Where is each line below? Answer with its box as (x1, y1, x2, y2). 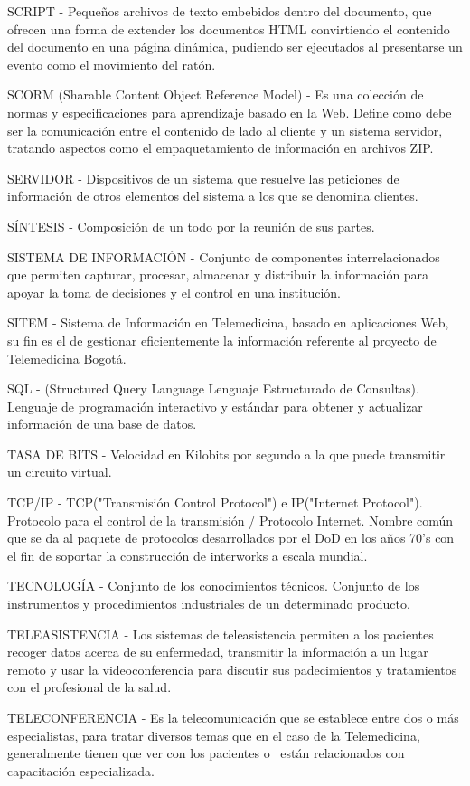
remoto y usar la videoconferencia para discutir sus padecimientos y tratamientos (7, 659, 457, 678)
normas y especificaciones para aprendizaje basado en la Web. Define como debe (7, 102, 452, 121)
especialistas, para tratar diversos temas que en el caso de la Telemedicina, (7, 725, 420, 744)
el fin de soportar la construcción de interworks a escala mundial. (7, 545, 368, 564)
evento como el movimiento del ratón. (7, 54, 216, 73)
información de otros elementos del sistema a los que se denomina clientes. (7, 186, 418, 205)
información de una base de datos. (7, 414, 197, 433)
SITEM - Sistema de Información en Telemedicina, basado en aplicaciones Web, (7, 313, 449, 332)
